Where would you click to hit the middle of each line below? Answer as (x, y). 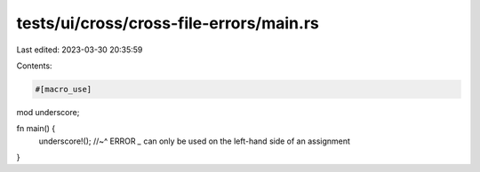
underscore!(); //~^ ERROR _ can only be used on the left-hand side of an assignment (195, 141)
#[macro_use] (64, 89)
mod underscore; (48, 112)
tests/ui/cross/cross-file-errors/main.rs (168, 23)
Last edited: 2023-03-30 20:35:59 (80, 50)
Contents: (34, 66)
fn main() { (36, 129)
